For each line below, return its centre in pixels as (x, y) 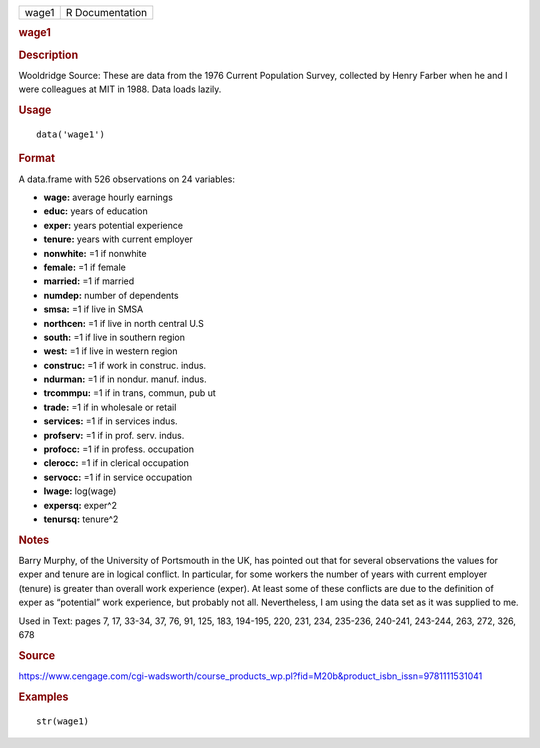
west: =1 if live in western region (111, 351)
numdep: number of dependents (111, 295)
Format (36, 158)
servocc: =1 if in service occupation (118, 477)
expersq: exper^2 (80, 505)
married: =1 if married (89, 281)
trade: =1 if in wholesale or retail (110, 407)
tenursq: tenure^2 (81, 519)
